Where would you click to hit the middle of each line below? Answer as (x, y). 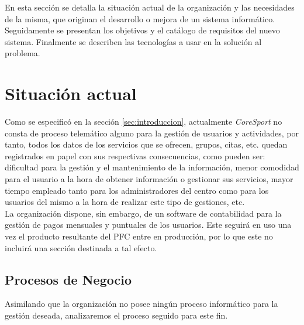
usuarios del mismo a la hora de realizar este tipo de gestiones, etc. (125, 202)
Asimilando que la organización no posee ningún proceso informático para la (141, 304)
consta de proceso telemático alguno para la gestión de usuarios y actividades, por (152, 133)
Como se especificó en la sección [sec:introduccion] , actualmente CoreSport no (144, 122)
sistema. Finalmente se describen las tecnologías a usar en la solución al (133, 41)
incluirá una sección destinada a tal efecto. (81, 247)
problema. (23, 53)
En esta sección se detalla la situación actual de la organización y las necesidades (150, 7)
